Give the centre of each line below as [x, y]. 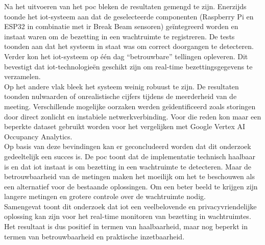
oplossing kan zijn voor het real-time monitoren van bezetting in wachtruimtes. [128, 216]
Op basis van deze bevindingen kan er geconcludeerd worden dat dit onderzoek [128, 146]
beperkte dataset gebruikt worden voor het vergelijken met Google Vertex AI [125, 126]
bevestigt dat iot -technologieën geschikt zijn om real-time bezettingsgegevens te [128, 66]
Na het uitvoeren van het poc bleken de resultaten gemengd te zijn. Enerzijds [125, 6]
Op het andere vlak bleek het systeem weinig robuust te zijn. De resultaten [122, 86]
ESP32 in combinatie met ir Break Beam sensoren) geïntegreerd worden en [121, 26]
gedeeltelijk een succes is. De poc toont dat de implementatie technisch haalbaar [130, 156]
